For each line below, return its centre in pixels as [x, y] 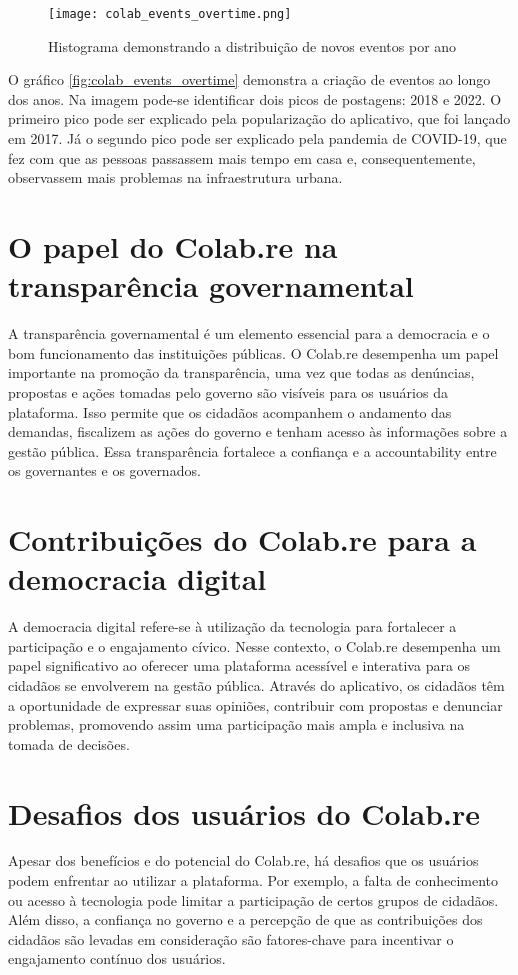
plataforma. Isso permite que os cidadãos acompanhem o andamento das [230, 411]
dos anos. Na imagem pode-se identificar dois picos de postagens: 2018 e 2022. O [255, 98]
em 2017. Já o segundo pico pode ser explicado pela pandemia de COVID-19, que [257, 138]
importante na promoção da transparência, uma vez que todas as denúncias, [241, 372]
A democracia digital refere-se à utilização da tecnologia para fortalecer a [232, 626]
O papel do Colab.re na [173, 246]
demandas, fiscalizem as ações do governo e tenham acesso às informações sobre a [258, 431]
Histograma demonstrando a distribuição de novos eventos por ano [252, 45]
